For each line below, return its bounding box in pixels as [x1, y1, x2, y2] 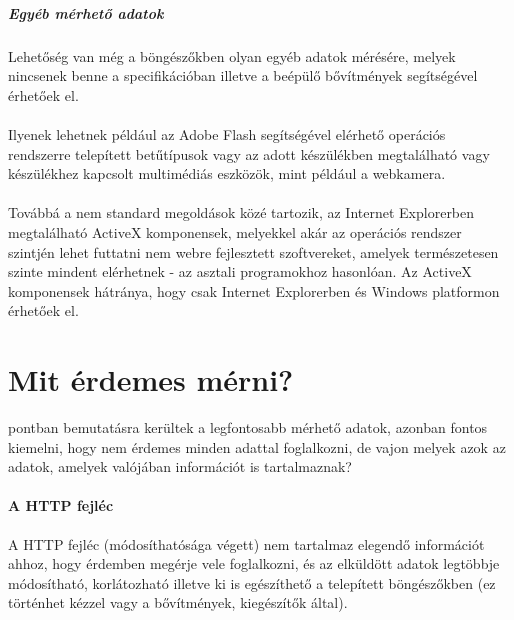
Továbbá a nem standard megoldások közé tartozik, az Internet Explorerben [8, 202, 475, 223]
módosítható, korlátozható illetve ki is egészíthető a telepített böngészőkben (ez [8, 572, 496, 593]
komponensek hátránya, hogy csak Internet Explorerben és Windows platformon [8, 280, 500, 301]
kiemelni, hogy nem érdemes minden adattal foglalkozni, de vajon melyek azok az [8, 436, 506, 457]
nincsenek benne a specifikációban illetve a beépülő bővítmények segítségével [8, 65, 478, 86]
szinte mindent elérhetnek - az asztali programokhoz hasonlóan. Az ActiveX [8, 261, 472, 282]
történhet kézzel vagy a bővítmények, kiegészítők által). [8, 592, 348, 613]
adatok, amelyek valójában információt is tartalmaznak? [8, 456, 352, 477]
